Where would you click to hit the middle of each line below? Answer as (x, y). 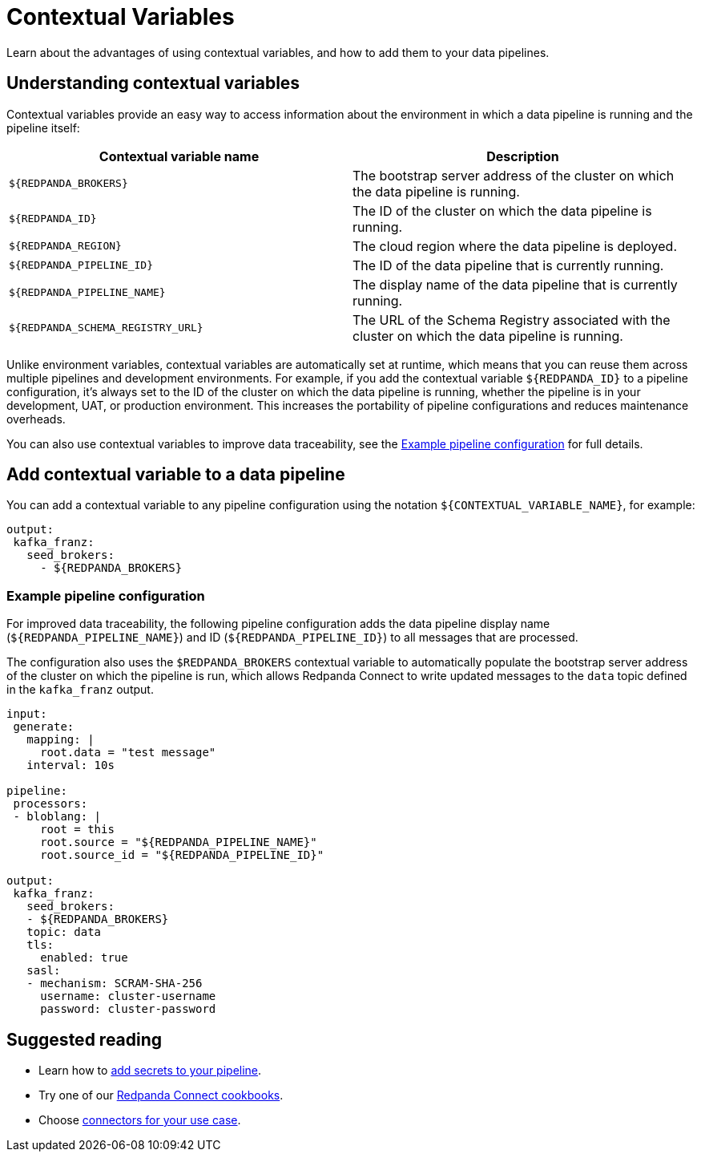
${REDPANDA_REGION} (65, 246)
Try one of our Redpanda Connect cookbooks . (161, 1095)
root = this (77, 830)
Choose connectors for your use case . (140, 1120)
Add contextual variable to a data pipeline (176, 475)
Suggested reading (85, 1039)
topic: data (64, 932)
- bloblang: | (57, 817)
